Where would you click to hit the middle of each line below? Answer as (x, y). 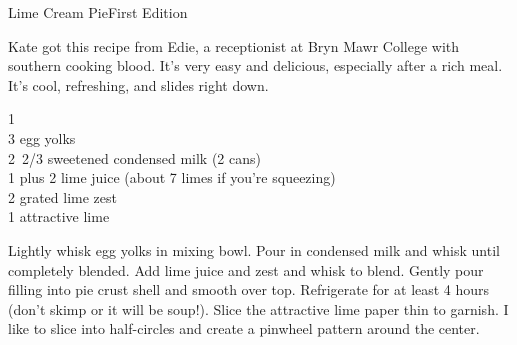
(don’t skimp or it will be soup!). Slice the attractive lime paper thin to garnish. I (258, 308)
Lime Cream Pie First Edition (98, 12)
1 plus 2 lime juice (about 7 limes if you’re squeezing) (172, 177)
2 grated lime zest (62, 196)
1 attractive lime (59, 216)
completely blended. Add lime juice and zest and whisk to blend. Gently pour (246, 269)
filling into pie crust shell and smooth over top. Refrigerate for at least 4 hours (249, 289)
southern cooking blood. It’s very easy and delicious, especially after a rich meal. (255, 65)
